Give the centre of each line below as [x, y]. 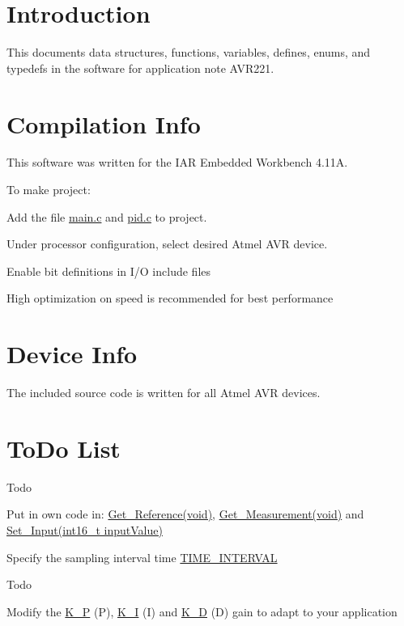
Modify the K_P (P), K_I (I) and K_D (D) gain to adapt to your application [202, 611]
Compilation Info [104, 123]
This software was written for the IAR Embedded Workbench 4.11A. [177, 162]
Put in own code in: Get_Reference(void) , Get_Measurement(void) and [185, 514]
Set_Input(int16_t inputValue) [85, 530]
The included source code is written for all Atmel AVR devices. [164, 393]
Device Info [72, 354]
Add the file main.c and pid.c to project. [107, 216]
